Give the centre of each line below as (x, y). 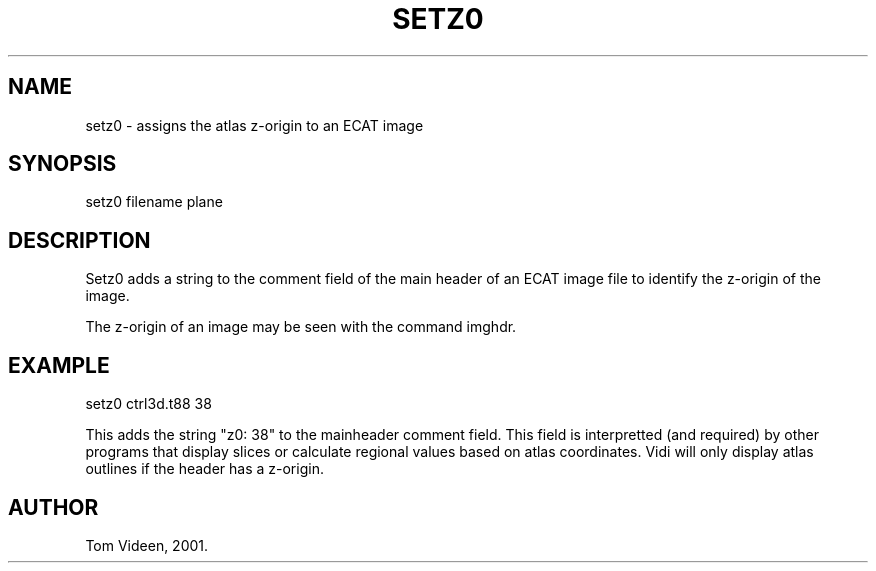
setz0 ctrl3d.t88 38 (148, 404)
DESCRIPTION (79, 240)
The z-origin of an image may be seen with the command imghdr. (301, 327)
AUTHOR (53, 507)
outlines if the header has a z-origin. (204, 469)
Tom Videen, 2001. (147, 545)
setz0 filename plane (154, 202)
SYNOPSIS (62, 164)
